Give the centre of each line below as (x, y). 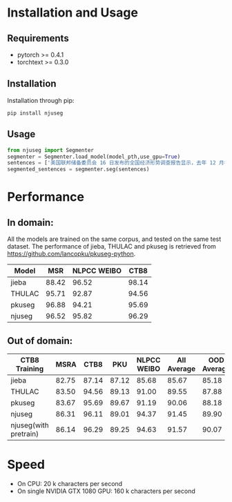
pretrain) (25, 434)
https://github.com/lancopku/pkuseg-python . (71, 254)
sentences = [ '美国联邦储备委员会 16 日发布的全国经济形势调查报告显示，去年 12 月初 (118, 163)
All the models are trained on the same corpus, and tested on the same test (114, 239)
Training (30, 369)
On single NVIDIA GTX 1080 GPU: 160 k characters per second (106, 491)
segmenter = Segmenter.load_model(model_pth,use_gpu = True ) (94, 157)
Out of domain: (40, 341)
